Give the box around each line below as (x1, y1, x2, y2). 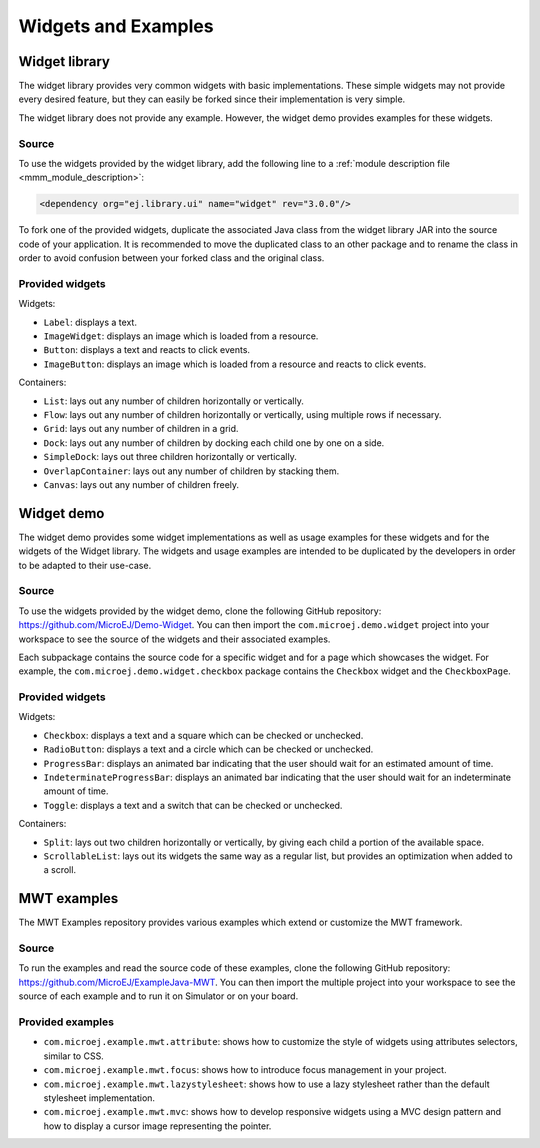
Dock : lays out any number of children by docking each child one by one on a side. (43, 436, 385, 449)
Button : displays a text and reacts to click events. (43, 344, 250, 356)
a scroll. (43, 864, 77, 876)
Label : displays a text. (43, 316, 137, 328)
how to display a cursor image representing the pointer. (43, 1120, 272, 1132)
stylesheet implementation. (43, 1091, 155, 1104)
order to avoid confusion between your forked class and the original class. (18, 252, 325, 264)
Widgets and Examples (18, 15, 214, 37)
